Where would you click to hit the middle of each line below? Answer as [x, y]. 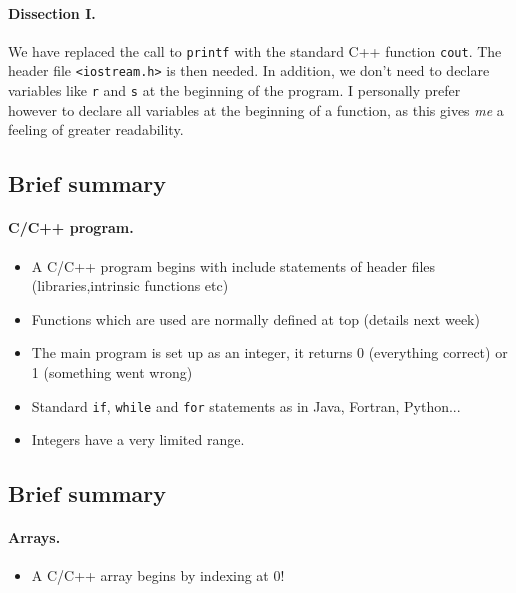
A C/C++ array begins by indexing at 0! [158, 575]
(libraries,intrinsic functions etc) [130, 285]
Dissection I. [52, 12]
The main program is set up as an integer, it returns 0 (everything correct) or [269, 352]
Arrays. [34, 537]
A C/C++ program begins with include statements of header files [233, 265]
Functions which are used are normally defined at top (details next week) [255, 318]
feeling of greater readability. [96, 129]
